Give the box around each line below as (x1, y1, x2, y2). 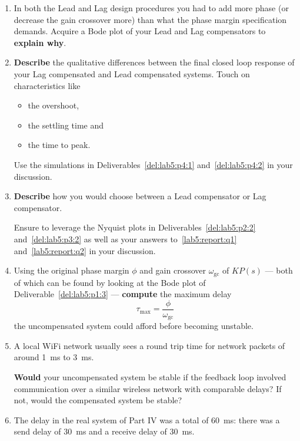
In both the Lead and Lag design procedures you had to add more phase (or (14, 2, 289, 14)
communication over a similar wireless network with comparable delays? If (14, 382, 282, 394)
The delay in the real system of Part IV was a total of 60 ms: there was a (14, 413, 280, 426)
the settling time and (28, 119, 104, 131)
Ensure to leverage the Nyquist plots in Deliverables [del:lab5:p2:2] (14, 221, 256, 233)
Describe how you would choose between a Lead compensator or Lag (14, 190, 266, 202)
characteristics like (14, 79, 81, 91)
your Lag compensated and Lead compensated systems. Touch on (14, 67, 250, 80)
